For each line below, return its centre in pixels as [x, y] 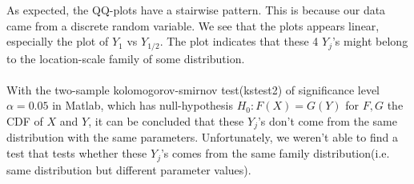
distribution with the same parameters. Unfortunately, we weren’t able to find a [202, 137]
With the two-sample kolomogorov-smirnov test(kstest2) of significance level [193, 89]
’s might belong [370, 41]
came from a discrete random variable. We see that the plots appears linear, [193, 25]
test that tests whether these [77, 153]
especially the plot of [58, 41]
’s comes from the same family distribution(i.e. [275, 153]
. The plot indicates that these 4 [239, 41]
